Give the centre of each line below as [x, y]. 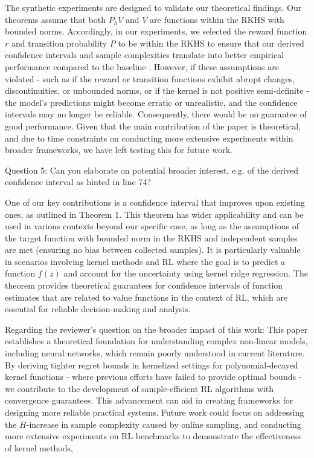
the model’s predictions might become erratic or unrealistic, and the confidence [151, 102]
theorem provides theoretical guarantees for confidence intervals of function [144, 285]
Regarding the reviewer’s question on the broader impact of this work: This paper [156, 329]
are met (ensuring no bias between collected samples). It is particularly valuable [153, 250]
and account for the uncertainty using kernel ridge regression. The [186, 273]
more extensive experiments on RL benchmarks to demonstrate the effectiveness [153, 436]
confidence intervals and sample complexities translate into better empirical [145, 55]
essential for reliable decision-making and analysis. [98, 309]
